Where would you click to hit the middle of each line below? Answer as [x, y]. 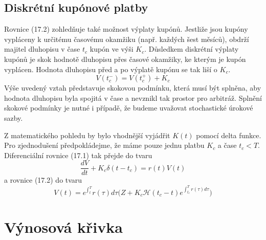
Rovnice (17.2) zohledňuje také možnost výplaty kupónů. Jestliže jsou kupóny [126, 29]
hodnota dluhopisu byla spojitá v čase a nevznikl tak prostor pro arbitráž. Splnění [133, 97]
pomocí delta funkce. [229, 135]
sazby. [14, 117]
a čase [227, 145]
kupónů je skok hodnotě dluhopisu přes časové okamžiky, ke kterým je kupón [125, 59]
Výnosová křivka [63, 226]
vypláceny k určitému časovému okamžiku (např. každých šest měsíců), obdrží [127, 39]
